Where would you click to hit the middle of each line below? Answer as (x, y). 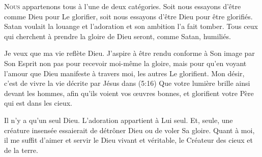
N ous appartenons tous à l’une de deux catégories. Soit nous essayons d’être (123, 6)
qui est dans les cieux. (38, 103)
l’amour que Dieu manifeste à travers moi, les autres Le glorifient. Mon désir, (124, 73)
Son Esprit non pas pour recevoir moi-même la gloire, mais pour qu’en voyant (125, 63)
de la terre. (21, 150)
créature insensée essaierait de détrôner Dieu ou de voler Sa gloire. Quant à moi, (129, 130)
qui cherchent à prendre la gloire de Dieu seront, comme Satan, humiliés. (118, 36)
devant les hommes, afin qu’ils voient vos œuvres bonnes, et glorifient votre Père (129, 93)
